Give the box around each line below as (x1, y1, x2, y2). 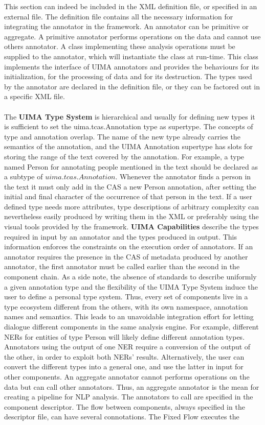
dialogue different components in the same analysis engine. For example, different (4, 321, 259, 332)
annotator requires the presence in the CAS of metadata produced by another (4, 251, 248, 262)
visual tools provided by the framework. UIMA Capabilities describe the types (4, 221, 259, 232)
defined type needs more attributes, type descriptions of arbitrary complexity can (4, 201, 259, 211)
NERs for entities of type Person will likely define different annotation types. (4, 331, 245, 342)
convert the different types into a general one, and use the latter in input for (4, 361, 244, 372)
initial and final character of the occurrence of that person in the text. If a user (4, 191, 252, 202)
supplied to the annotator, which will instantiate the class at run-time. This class (4, 51, 258, 61)
